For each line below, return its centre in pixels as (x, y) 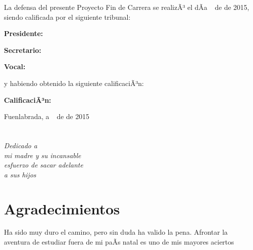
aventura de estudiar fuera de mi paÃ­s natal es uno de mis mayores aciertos (119, 242)
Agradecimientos (62, 208)
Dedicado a (21, 145)
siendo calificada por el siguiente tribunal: (67, 17)
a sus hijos (20, 174)
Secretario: (23, 50)
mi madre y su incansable (43, 155)
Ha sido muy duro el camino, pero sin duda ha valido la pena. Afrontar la (116, 232)
